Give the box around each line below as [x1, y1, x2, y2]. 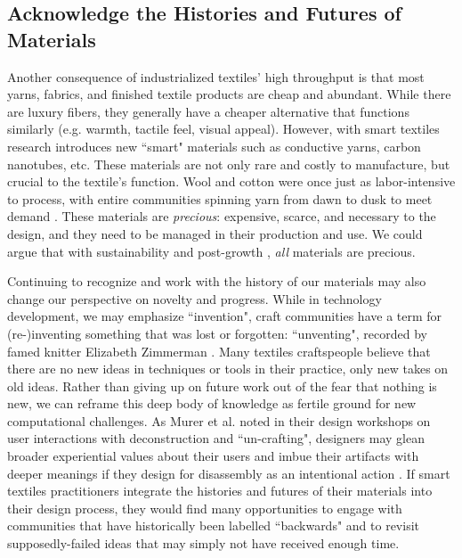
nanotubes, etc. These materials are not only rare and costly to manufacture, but [7, 154, 450, 173]
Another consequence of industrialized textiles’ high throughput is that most [7, 67, 425, 86]
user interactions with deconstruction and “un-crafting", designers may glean [7, 429, 425, 447]
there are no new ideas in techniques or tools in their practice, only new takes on [7, 359, 449, 378]
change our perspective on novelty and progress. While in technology [7, 289, 382, 308]
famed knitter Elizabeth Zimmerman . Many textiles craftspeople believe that [7, 341, 431, 360]
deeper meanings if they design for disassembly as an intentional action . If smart [7, 464, 450, 482]
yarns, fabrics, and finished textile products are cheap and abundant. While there [7, 85, 451, 103]
